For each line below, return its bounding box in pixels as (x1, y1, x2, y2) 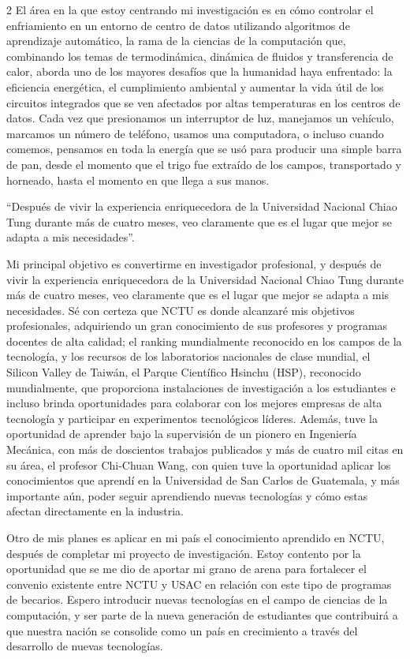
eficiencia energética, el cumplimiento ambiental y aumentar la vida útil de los (6, 78, 384, 95)
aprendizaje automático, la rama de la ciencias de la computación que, (6, 32, 346, 49)
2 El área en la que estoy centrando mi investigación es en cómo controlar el (6, 2, 374, 17)
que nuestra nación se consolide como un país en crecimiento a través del (6, 622, 358, 638)
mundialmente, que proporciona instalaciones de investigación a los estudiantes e (6, 379, 396, 395)
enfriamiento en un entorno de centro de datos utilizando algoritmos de (6, 17, 350, 33)
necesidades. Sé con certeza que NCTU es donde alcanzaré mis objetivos (6, 301, 355, 318)
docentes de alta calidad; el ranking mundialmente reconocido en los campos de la (6, 332, 402, 349)
